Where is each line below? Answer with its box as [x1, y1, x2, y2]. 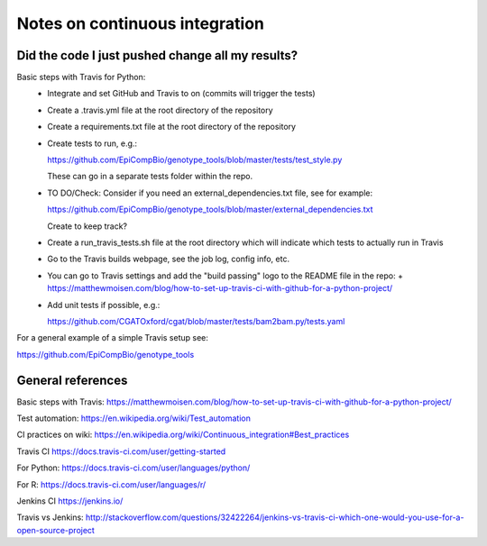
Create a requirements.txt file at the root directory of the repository [47, 122, 297, 132]
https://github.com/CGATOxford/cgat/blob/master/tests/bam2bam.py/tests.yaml [47, 315, 345, 326]
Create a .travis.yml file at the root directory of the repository [47, 105, 274, 115]
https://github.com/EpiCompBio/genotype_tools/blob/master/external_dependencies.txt [47, 204, 373, 215]
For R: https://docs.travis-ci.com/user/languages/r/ [16, 478, 207, 490]
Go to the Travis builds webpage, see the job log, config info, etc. [47, 253, 290, 265]
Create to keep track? [47, 221, 128, 232]
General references [16, 372, 128, 387]
